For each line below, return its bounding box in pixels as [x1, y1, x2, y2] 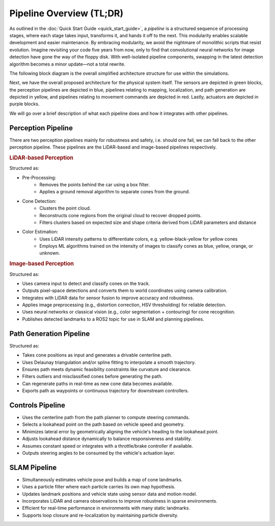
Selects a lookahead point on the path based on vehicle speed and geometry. [22, 421, 185, 427]
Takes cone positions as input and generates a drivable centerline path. [22, 352, 173, 358]
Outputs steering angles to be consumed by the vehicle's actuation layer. [22, 450, 175, 456]
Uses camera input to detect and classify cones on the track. [22, 280, 150, 286]
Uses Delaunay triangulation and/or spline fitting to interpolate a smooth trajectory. [22, 359, 196, 365]
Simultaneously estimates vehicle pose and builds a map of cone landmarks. [22, 476, 183, 483]
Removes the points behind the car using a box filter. [39, 181, 150, 188]
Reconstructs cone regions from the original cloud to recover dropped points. [39, 212, 202, 218]
